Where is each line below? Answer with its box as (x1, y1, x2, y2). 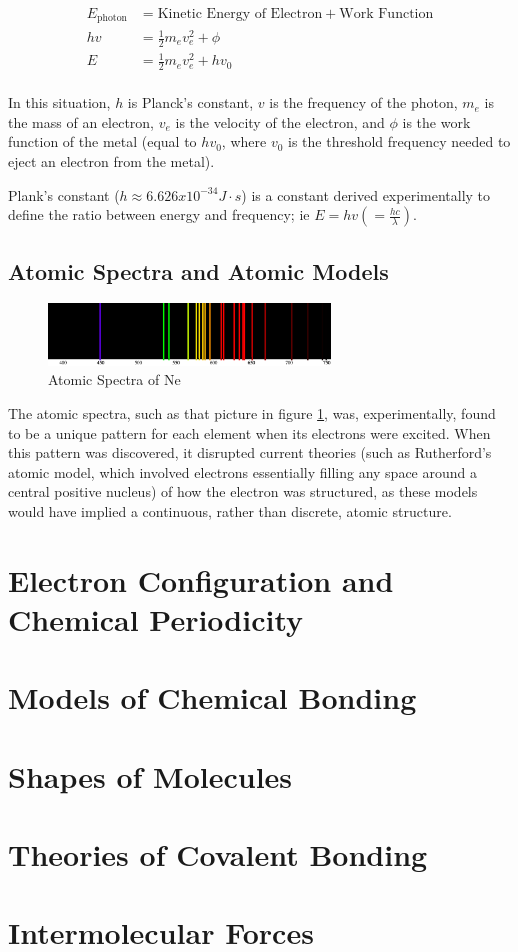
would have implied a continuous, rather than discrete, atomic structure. (8, 500, 452, 521)
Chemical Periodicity (8, 598, 304, 639)
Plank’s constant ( (8, 184, 120, 205)
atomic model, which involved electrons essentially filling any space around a (8, 461, 477, 482)
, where (221, 131, 267, 152)
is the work (402, 111, 471, 132)
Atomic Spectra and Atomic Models (8, 255, 389, 286)
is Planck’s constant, (127, 92, 254, 113)
